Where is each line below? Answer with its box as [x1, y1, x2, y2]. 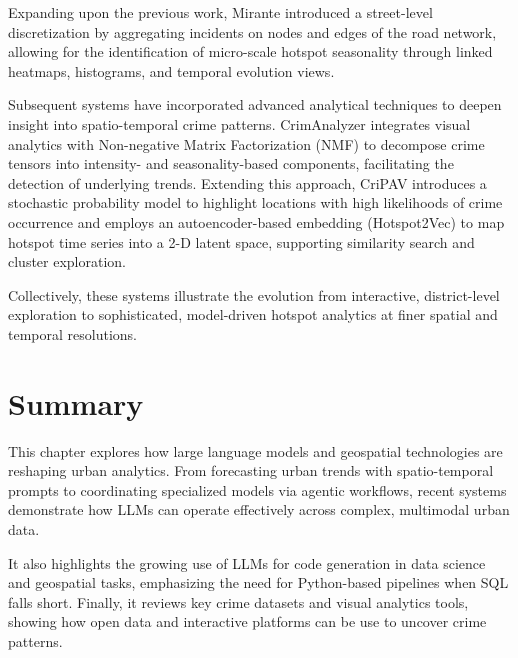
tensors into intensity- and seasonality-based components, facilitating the [8, 153, 454, 174]
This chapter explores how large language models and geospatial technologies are [8, 440, 503, 461]
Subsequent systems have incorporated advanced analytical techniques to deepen [8, 94, 502, 115]
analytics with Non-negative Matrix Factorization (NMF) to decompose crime [8, 133, 485, 154]
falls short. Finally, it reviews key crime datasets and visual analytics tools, [8, 591, 469, 612]
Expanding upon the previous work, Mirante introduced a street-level [8, 2, 433, 22]
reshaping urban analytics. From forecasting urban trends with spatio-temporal [8, 460, 494, 481]
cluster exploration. [8, 251, 127, 272]
